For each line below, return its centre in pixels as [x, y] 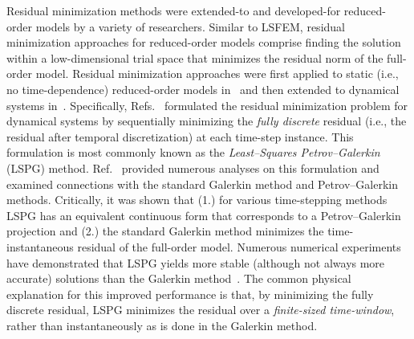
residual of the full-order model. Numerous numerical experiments [239, 246]
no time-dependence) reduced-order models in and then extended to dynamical [203, 89]
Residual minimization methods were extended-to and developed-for [174, 10]
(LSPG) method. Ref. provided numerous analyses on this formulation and [193, 167]
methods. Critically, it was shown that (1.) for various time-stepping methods [197, 200]
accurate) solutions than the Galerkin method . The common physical [179, 278]
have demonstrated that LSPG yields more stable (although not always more [196, 262]
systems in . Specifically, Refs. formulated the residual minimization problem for [207, 105]
